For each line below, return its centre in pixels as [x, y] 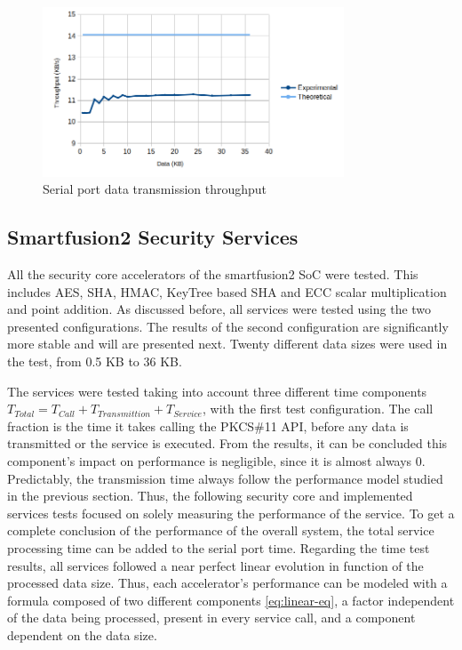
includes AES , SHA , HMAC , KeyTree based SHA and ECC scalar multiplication [227, 291]
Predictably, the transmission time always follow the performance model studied [225, 478]
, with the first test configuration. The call [318, 409]
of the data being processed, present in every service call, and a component [211, 618]
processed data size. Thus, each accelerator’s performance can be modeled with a [227, 583]
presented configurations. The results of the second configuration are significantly [228, 326]
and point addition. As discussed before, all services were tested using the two [219, 309]
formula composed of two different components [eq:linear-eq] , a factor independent [231, 600]
